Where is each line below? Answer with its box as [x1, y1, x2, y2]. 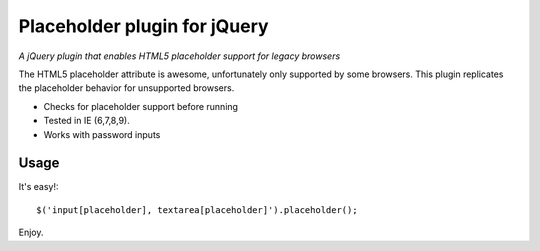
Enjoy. [18, 226, 44, 239]
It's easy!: [18, 181, 59, 193]
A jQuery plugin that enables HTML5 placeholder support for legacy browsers [18, 50, 341, 62]
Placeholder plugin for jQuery [18, 15, 269, 37]
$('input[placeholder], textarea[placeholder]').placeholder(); [36, 204, 359, 215]
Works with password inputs [43, 128, 161, 140]
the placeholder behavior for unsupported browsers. [18, 82, 235, 94]
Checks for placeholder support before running [43, 100, 239, 112]
